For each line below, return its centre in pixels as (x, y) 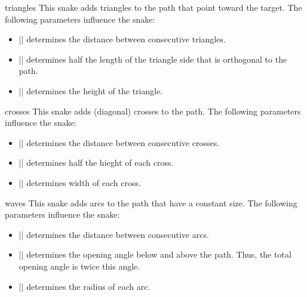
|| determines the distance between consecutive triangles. (122, 39)
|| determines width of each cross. (80, 182)
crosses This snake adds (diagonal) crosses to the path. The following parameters (153, 111)
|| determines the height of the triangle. (91, 90)
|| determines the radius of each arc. (85, 286)
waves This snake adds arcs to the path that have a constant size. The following (151, 202)
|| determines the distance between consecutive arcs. (114, 234)
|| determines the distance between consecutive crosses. (119, 142)
